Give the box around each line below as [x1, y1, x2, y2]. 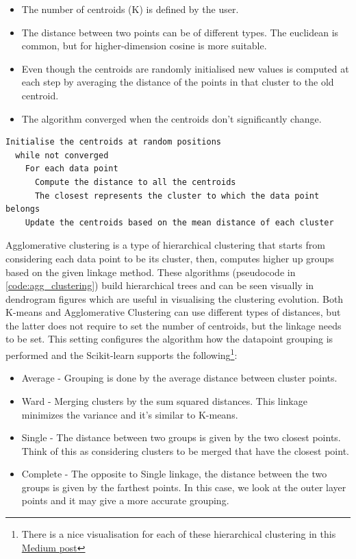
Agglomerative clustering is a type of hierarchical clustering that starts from [5, 238, 325, 252]
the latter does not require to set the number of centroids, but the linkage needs [5, 318, 342, 332]
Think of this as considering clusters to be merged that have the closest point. [21, 443, 349, 458]
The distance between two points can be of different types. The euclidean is [21, 25, 339, 39]
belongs [5, 204, 40, 214]
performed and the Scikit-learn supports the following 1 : [5, 346, 238, 362]
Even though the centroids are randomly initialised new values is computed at [21, 61, 349, 75]
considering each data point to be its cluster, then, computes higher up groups [5, 251, 334, 265]
